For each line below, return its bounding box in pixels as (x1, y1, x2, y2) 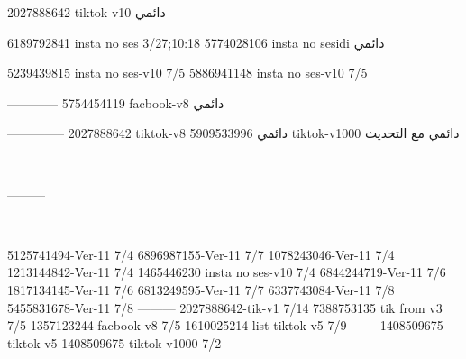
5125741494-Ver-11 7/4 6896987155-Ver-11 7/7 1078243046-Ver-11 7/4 (7, 244, 395, 263)
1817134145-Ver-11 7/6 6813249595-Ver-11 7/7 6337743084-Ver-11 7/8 (7, 280, 395, 299)
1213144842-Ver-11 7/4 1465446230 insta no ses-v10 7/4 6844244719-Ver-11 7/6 (7, 262, 446, 281)
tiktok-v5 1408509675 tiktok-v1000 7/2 (7, 333, 222, 352)
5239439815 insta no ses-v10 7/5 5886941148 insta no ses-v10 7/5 (7, 63, 368, 82)
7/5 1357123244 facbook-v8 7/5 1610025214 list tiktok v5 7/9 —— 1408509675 (7, 316, 443, 335)
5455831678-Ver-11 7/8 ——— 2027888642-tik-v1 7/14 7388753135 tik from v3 (7, 298, 443, 317)
